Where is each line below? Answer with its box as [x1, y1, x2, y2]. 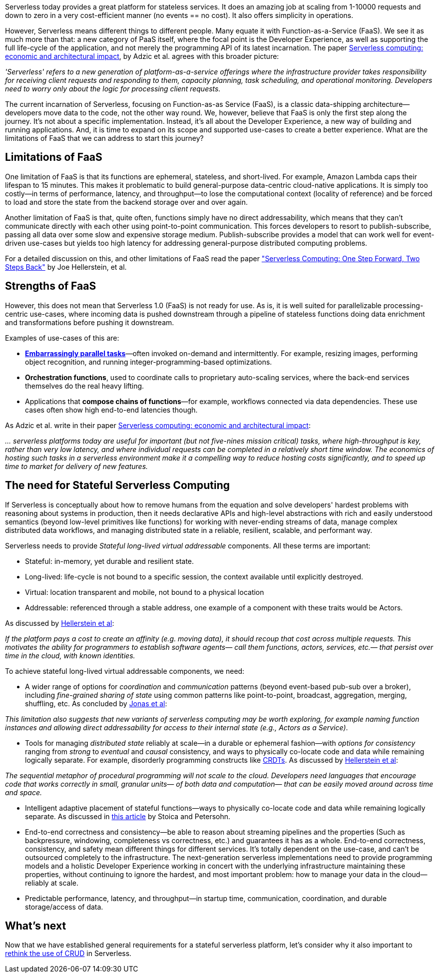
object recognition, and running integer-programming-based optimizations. [25, 357, 272, 366]
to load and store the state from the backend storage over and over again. [5, 197, 248, 206]
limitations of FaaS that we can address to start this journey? [5, 134, 204, 142]
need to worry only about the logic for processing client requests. [5, 84, 221, 93]
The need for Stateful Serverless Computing [5, 479, 230, 492]
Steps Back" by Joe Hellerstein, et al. [5, 262, 127, 271]
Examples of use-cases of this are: [5, 333, 119, 342]
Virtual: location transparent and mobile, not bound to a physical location [25, 587, 264, 596]
